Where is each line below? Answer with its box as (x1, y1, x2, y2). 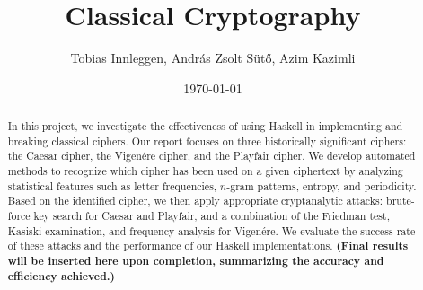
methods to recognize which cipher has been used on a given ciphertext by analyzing (7, 163, 403, 179)
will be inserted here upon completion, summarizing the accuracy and (7, 253, 384, 269)
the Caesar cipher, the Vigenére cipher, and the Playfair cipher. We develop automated (7, 148, 416, 163)
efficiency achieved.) (7, 268, 115, 284)
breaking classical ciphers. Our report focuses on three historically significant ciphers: (7, 133, 407, 148)
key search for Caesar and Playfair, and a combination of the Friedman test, (33, 208, 390, 224)
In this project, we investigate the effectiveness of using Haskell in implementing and (7, 119, 403, 134)
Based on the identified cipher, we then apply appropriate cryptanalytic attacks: (7, 193, 383, 208)
